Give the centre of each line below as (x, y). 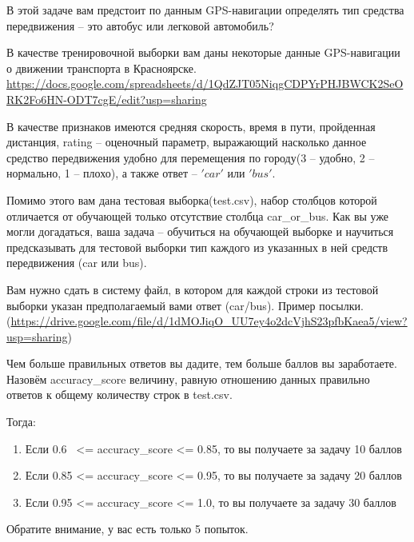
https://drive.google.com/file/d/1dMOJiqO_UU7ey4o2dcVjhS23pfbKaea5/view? (209, 321)
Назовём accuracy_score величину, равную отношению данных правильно (188, 379)
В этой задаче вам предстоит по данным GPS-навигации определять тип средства (205, 10)
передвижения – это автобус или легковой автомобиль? (140, 25)
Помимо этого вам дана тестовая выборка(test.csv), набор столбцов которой (192, 199)
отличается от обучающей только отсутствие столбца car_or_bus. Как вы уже (198, 215)
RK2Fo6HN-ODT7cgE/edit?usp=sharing (107, 99)
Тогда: (21, 422)
